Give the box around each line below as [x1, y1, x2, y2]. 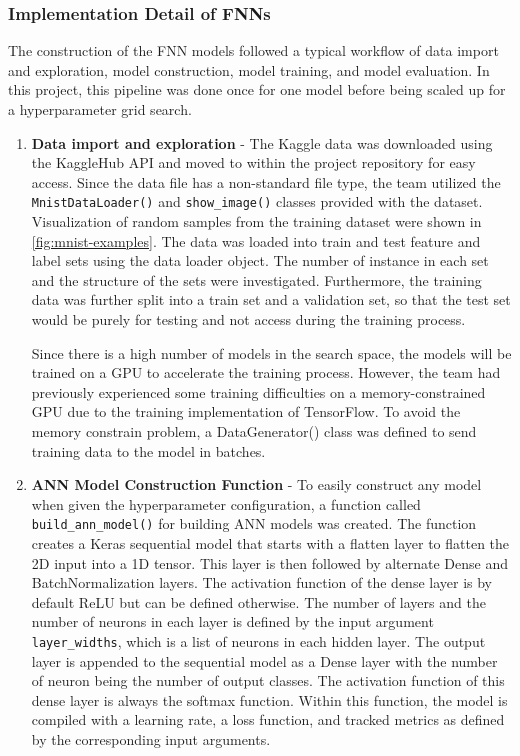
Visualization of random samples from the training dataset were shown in [31, 211, 482, 232]
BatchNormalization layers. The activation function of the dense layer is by [31, 572, 492, 593]
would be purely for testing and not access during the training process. [31, 309, 466, 329]
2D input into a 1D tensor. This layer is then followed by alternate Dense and [31, 552, 509, 573]
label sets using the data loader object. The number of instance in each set [31, 250, 489, 271]
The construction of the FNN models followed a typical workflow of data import [8, 40, 499, 61]
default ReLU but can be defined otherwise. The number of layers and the [31, 591, 486, 612]
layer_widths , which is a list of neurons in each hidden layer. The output [31, 630, 486, 651]
